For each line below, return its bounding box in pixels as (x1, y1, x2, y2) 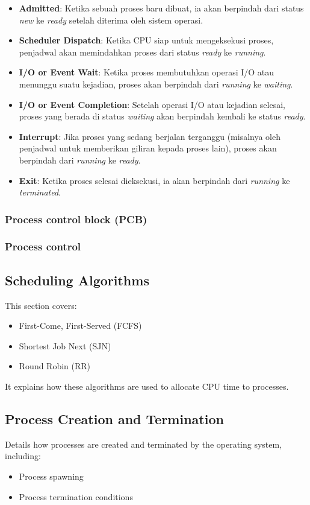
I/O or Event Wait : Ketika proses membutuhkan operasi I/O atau (19, 66, 274, 78)
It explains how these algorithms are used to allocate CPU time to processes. (5, 380, 289, 392)
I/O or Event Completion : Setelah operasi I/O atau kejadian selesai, (19, 98, 285, 110)
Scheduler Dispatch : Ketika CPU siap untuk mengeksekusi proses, (19, 34, 274, 46)
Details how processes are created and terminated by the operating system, (5, 437, 282, 450)
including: (5, 449, 41, 462)
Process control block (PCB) (5, 211, 147, 226)
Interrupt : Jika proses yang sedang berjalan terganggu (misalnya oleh (19, 130, 281, 142)
